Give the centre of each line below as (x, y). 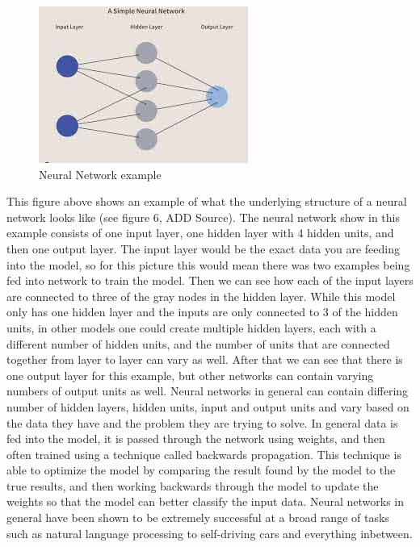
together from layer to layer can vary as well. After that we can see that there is (205, 359)
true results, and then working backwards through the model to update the (193, 485)
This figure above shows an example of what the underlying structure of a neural (207, 201)
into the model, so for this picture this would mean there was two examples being (208, 264)
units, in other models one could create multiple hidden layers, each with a (191, 327)
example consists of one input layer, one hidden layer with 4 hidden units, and (200, 233)
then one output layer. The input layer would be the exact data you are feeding (204, 248)
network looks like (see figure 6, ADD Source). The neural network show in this (203, 217)
